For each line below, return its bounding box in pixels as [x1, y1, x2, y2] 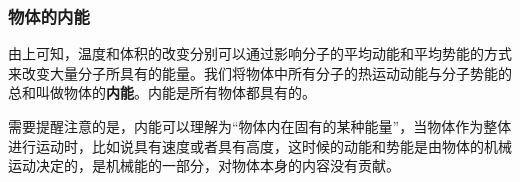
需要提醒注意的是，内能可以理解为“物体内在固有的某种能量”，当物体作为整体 [8, 116, 512, 136]
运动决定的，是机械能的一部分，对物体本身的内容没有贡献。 [8, 155, 400, 176]
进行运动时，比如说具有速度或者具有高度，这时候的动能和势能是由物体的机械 [8, 135, 512, 156]
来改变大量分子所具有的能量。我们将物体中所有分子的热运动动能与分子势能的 [8, 62, 512, 83]
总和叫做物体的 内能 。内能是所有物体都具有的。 [8, 82, 316, 103]
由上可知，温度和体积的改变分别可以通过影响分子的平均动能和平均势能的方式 [8, 43, 512, 64]
